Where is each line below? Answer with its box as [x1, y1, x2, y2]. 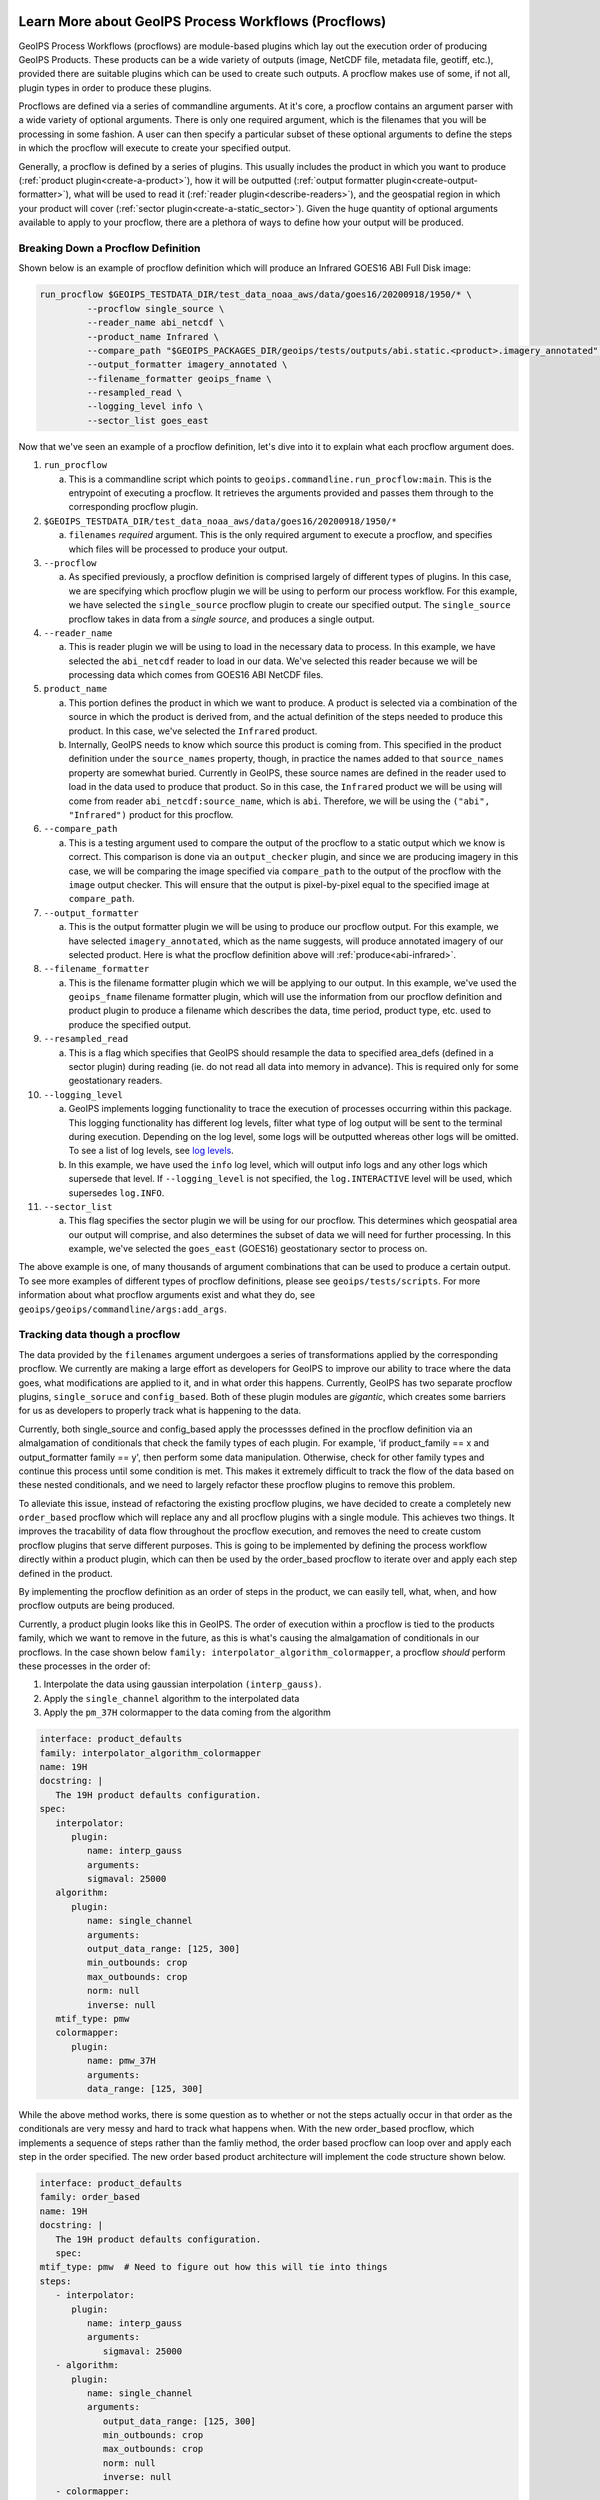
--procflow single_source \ [86, 303, 225, 314]
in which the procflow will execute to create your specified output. [18, 142, 292, 154]
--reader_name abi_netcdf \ [86, 317, 225, 329]
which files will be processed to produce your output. [68, 543, 289, 555]
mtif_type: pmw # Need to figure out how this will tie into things [39, 2261, 388, 2273]
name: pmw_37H [86, 2055, 157, 2067]
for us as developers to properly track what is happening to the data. [18, 1405, 302, 1417]
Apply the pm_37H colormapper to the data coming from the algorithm [43, 1706, 332, 1719]
